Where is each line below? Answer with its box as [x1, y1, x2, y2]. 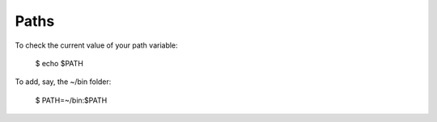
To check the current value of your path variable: [15, 40, 178, 50]
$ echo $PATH [35, 58, 84, 68]
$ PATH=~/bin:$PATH [35, 95, 108, 105]
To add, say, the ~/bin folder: [15, 77, 112, 86]
